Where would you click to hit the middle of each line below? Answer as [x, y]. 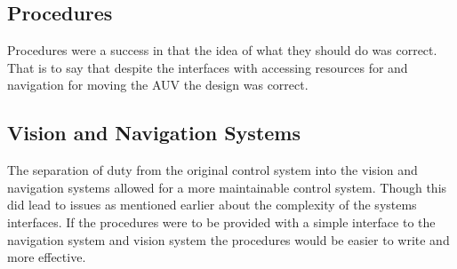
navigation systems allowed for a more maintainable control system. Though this [227, 187]
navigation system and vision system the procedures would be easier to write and [228, 239]
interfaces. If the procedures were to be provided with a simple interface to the [221, 222]
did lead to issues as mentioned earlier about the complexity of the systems [212, 205]
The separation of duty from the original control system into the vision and [212, 170]
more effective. [47, 257]
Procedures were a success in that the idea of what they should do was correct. [222, 50]
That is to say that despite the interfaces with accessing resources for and [208, 67]
